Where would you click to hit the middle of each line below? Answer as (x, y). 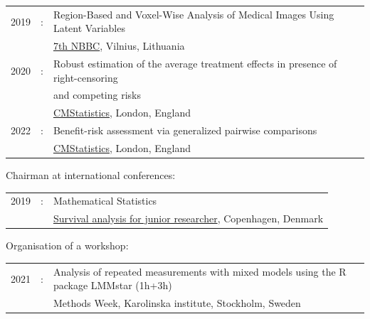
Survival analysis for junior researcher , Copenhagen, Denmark (188, 218)
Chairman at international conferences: (91, 175)
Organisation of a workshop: (67, 245)
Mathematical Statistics (105, 201)
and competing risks (97, 95)
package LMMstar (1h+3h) (112, 285)
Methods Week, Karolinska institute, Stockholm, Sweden (177, 303)
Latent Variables (89, 28)
